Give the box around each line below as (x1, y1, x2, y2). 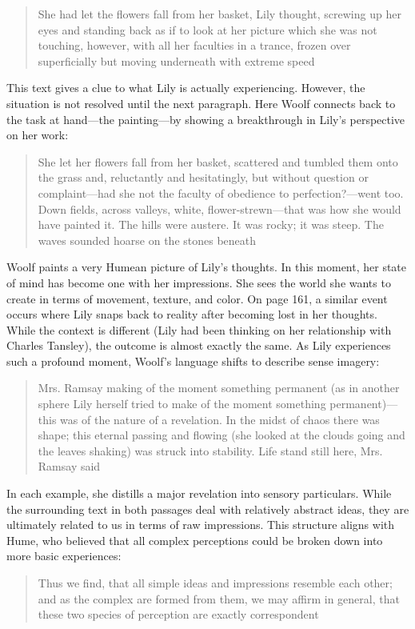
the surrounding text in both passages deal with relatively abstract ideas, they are (6, 500, 409, 517)
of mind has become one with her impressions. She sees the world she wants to (6, 274, 391, 290)
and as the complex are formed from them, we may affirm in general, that (38, 590, 400, 607)
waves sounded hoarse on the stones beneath (38, 231, 257, 248)
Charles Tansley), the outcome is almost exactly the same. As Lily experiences (6, 337, 391, 354)
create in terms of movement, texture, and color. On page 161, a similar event (6, 290, 388, 306)
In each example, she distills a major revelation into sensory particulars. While (6, 485, 392, 502)
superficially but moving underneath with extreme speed (38, 52, 315, 69)
